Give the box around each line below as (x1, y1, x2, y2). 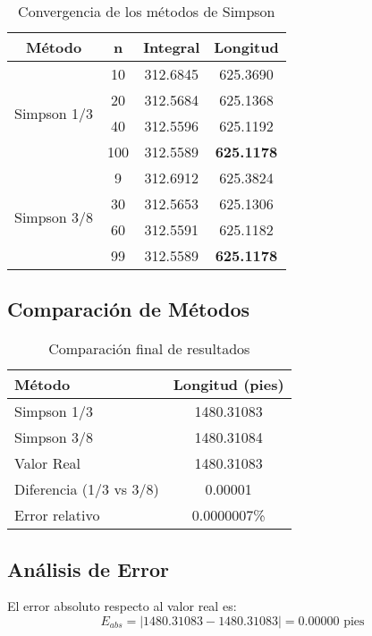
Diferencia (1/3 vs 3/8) (14, 479, 159, 500)
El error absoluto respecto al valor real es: (7, 597, 237, 615)
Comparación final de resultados (48, 338, 250, 360)
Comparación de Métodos (7, 295, 250, 323)
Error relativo (14, 505, 100, 526)
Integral (143, 37, 200, 57)
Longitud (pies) (173, 374, 284, 395)
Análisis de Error (7, 555, 169, 582)
